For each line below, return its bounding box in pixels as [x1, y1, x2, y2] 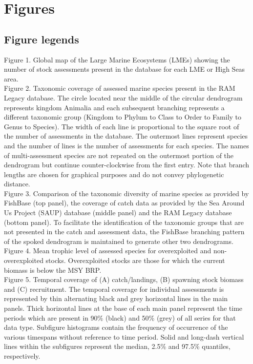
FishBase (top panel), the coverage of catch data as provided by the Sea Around [4, 198, 245, 208]
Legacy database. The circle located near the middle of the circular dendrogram [4, 92, 243, 102]
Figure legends [4, 31, 79, 46]
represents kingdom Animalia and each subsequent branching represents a [4, 102, 225, 112]
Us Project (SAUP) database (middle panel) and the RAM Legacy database [4, 207, 232, 218]
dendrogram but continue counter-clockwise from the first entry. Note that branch [4, 160, 250, 170]
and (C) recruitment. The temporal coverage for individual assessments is [4, 283, 224, 294]
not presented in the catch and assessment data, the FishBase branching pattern [4, 226, 245, 237]
